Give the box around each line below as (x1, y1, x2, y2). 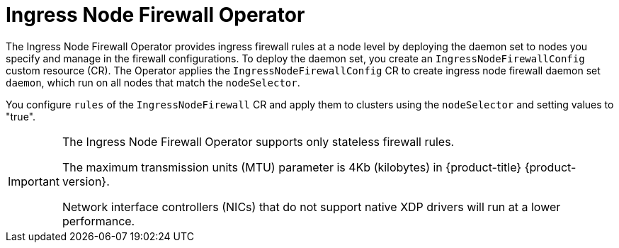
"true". (6, 110, 36, 123)
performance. (62, 213, 135, 228)
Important (8, 174, 59, 188)
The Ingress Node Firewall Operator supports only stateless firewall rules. (62, 134, 455, 149)
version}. (62, 174, 110, 188)
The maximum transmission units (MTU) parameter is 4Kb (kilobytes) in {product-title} (62, 159, 522, 174)
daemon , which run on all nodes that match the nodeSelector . (6, 76, 300, 89)
